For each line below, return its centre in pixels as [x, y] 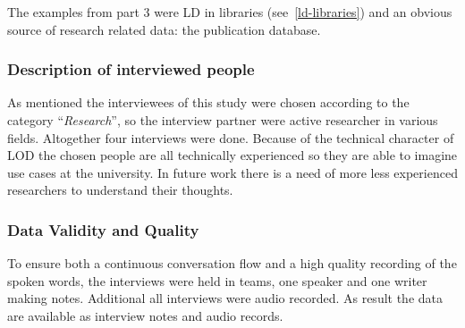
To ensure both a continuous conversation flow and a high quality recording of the [232, 263]
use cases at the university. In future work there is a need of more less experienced [232, 172]
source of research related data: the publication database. [164, 29]
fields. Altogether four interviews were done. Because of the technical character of [231, 137]
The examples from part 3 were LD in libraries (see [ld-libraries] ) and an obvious [230, 12]
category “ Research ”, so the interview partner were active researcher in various [223, 120]
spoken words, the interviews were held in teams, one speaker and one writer [217, 280]
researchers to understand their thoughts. [120, 190]
